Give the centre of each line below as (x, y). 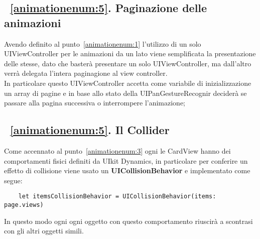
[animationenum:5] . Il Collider (90, 130)
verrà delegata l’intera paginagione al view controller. (86, 73)
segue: (13, 180)
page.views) (24, 205)
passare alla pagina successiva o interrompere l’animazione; (95, 103)
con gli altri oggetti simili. (44, 231)
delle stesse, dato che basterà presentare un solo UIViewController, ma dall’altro (128, 63)
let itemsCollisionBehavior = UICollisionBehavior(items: (117, 197)
